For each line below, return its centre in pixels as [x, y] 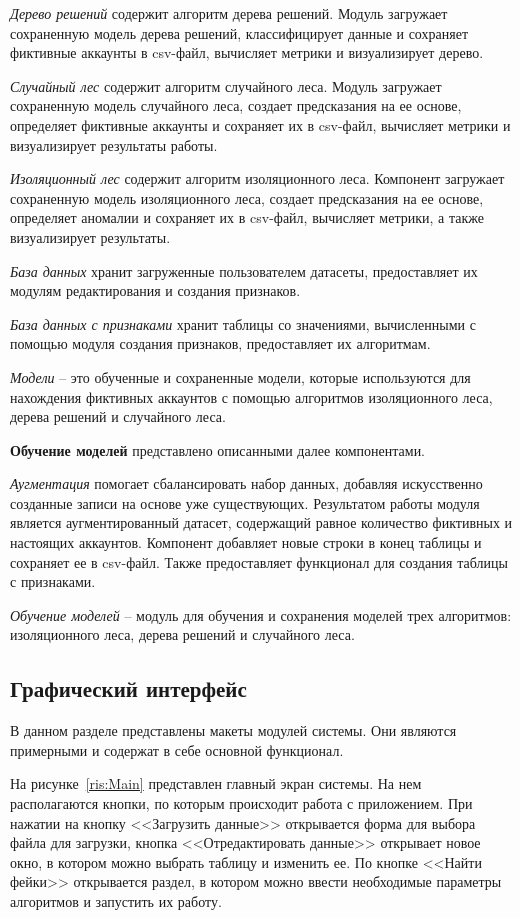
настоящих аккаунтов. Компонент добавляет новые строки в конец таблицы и [246, 542]
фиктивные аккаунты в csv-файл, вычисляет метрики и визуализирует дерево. [247, 52]
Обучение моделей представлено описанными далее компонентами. [218, 449]
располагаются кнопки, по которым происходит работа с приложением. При [241, 803]
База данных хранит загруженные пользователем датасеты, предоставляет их [244, 270]
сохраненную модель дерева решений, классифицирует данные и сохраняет [239, 32]
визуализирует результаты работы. [114, 144]
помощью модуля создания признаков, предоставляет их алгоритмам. [220, 343]
